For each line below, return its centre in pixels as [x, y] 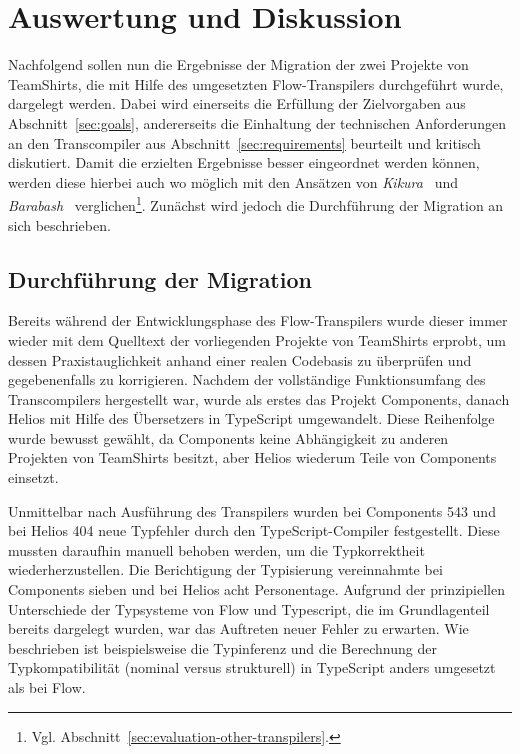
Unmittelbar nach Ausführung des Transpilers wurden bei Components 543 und [252, 510]
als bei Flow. [47, 687]
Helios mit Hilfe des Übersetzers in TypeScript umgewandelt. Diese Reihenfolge [251, 418]
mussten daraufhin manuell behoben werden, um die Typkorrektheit [216, 549]
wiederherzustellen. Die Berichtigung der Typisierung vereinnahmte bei [225, 569]
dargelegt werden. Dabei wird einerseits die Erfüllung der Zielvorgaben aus [237, 103]
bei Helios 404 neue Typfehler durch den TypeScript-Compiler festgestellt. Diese [254, 530]
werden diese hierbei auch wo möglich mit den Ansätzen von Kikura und [233, 181]
